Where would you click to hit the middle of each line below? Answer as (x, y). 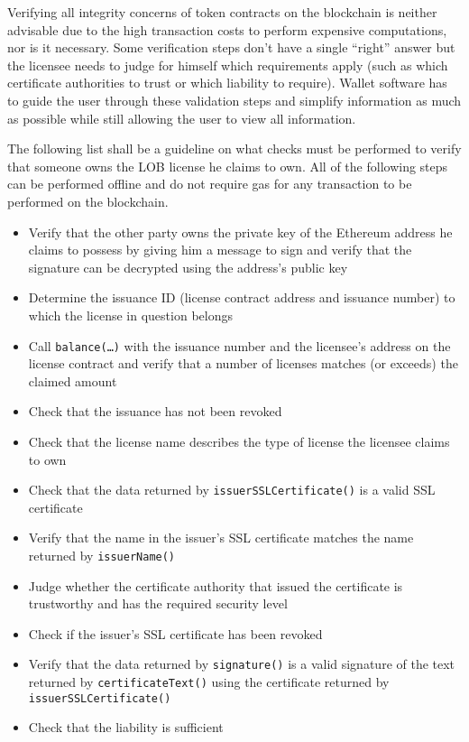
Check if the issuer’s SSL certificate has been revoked (175, 633)
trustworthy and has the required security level (158, 603)
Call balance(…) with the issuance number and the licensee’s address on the (239, 345)
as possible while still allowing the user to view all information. (182, 118)
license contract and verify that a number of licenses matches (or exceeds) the (243, 363)
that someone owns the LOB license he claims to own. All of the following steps (228, 166)
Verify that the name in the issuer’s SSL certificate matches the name (221, 538)
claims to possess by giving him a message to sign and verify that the (220, 250)
